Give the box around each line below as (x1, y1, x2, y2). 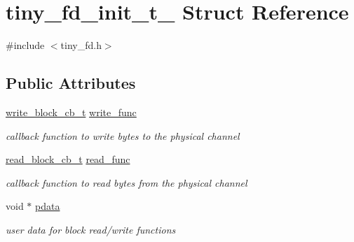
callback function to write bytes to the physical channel (6, 128, 240, 143)
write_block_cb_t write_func (6, 104, 137, 119)
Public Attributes (6, 72, 136, 94)
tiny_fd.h (60, 38, 102, 52)
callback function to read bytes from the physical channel (6, 175, 247, 190)
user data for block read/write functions (6, 222, 176, 236)
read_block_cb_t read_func (6, 152, 130, 166)
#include (6, 38, 45, 52)
